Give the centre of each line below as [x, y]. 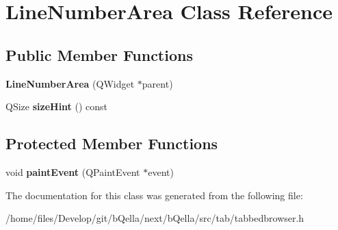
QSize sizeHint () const [57, 106]
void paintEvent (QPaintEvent [73, 171]
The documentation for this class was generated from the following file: [154, 195]
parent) [157, 83]
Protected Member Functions [112, 143]
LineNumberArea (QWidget [70, 83]
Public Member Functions [99, 54]
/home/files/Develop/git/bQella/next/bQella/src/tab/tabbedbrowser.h [155, 218]
